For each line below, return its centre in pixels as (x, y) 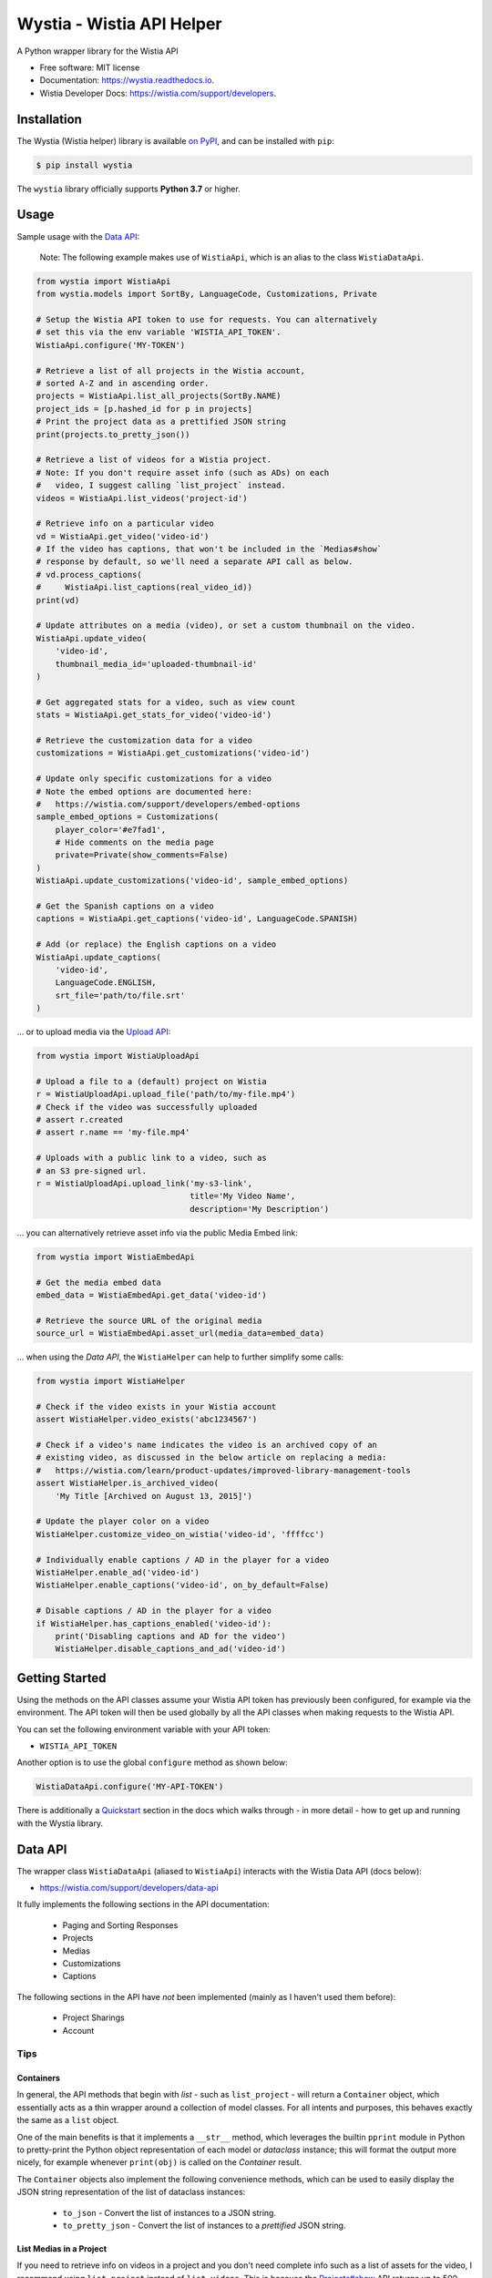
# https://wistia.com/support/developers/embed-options (168, 804)
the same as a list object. (68, 2120)
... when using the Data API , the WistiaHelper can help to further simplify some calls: (180, 1357)
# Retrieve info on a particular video (125, 523)
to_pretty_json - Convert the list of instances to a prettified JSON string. (204, 2225)
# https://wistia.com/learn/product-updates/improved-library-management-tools (224, 1470)
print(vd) (58, 600)
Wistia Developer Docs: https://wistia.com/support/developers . (158, 93)
